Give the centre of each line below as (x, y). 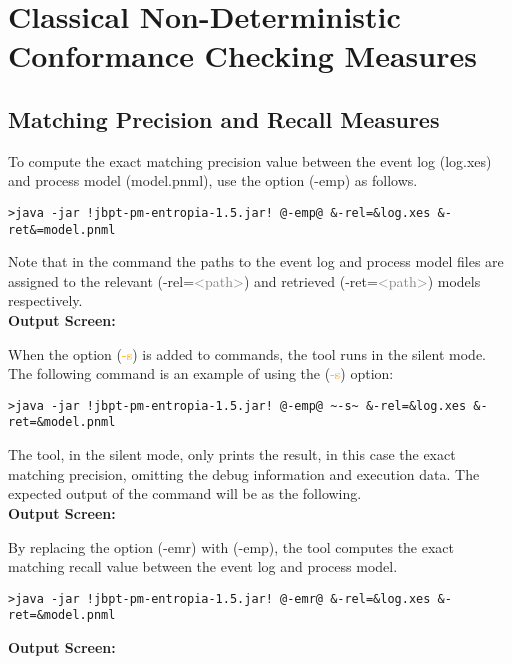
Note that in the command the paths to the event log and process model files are (256, 261)
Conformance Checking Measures (242, 55)
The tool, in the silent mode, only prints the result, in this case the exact (232, 454)
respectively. (45, 300)
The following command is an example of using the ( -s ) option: (201, 373)
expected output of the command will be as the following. (185, 493)
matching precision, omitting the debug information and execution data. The (244, 473)
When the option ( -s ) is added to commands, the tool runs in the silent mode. (247, 353)
